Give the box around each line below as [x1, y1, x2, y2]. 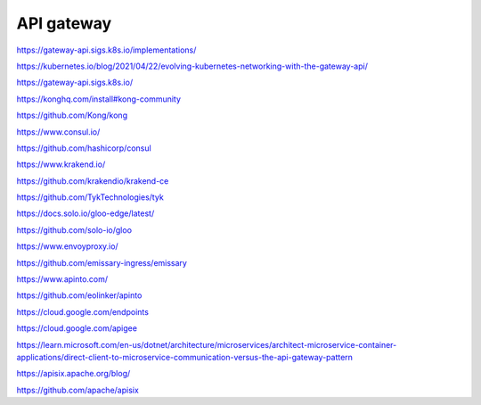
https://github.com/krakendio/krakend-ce [16, 175, 169, 186]
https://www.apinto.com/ [16, 274, 109, 285]
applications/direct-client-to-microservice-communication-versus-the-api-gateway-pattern [16, 351, 354, 362]
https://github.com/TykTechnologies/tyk [16, 192, 164, 202]
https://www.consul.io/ [16, 126, 101, 137]
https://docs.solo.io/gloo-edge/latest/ [16, 208, 155, 219]
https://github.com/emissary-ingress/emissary [16, 257, 187, 268]
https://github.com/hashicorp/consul [16, 143, 151, 153]
